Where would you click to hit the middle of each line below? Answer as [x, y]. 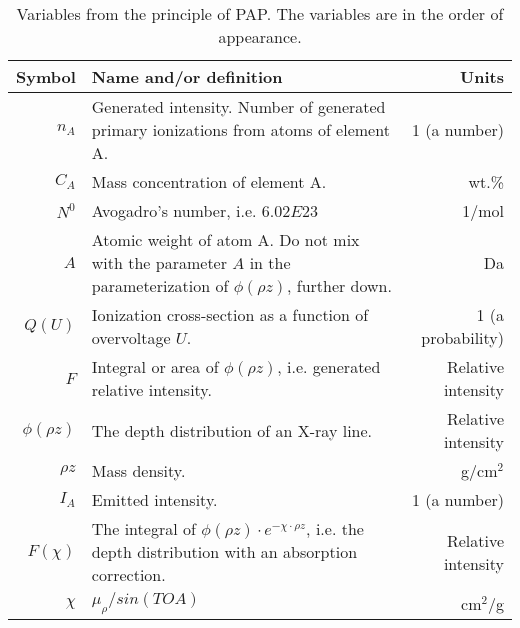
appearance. [260, 36]
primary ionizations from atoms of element [240, 129]
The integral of [143, 528]
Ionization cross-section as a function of [230, 314]
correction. [128, 574]
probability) [462, 337]
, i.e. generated [329, 366]
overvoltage [131, 337]
